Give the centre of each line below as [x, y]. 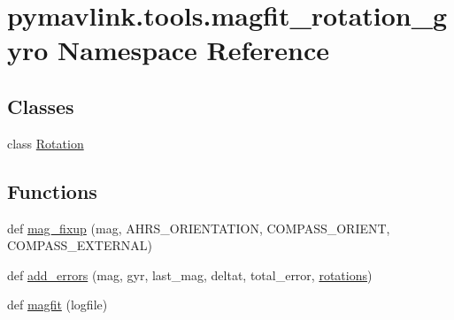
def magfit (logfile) [58, 305]
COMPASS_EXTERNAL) [80, 245]
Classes [41, 106]
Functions [52, 190]
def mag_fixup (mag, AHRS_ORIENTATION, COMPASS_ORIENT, [199, 228]
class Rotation [46, 143]
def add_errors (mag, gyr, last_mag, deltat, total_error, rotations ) [190, 274]
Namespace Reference [194, 50]
